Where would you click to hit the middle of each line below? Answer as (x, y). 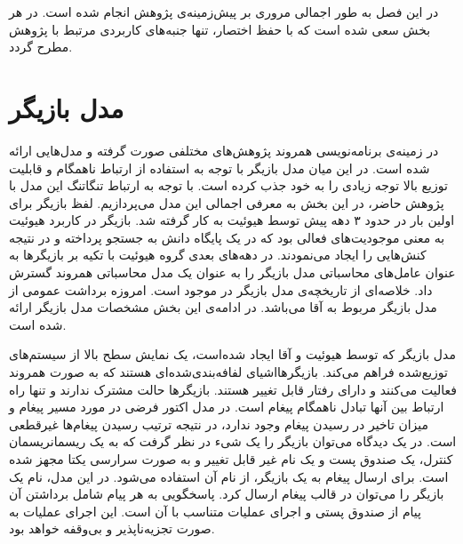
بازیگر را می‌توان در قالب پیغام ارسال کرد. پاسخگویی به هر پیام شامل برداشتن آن (227, 494)
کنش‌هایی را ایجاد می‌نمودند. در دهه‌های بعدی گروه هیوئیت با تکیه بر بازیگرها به (218, 255)
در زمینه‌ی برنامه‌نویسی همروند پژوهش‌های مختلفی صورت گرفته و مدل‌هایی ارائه (224, 150)
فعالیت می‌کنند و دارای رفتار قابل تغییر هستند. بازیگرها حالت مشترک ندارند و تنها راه (233, 389)
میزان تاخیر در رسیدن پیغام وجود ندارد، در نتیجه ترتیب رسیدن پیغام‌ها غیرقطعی (219, 424)
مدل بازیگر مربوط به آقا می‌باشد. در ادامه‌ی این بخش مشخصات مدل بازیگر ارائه (223, 307)
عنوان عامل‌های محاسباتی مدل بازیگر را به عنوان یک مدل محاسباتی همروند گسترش (232, 272)
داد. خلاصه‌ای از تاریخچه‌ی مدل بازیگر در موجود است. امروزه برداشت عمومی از (221, 289)
